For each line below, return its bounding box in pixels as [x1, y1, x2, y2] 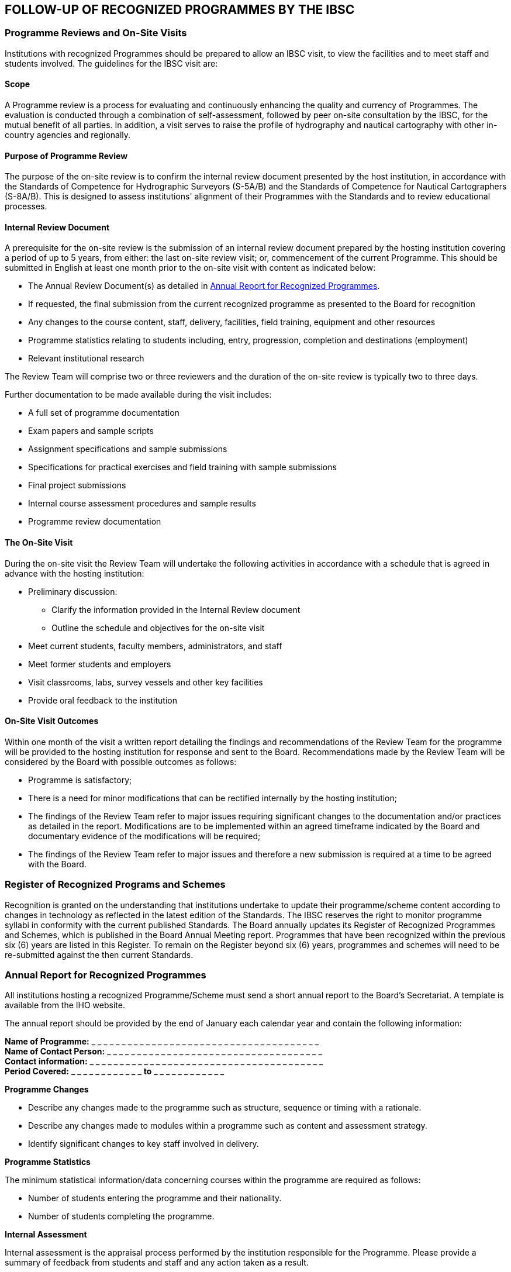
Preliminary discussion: [28, 586, 118, 597]
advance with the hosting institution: [5, 568, 144, 578]
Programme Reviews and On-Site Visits [5, 27, 187, 39]
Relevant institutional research [28, 353, 144, 364]
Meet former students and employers [28, 659, 171, 669]
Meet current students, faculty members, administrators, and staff [28, 640, 282, 651]
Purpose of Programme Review [5, 150, 128, 161]
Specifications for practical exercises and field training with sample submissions [28, 462, 337, 473]
